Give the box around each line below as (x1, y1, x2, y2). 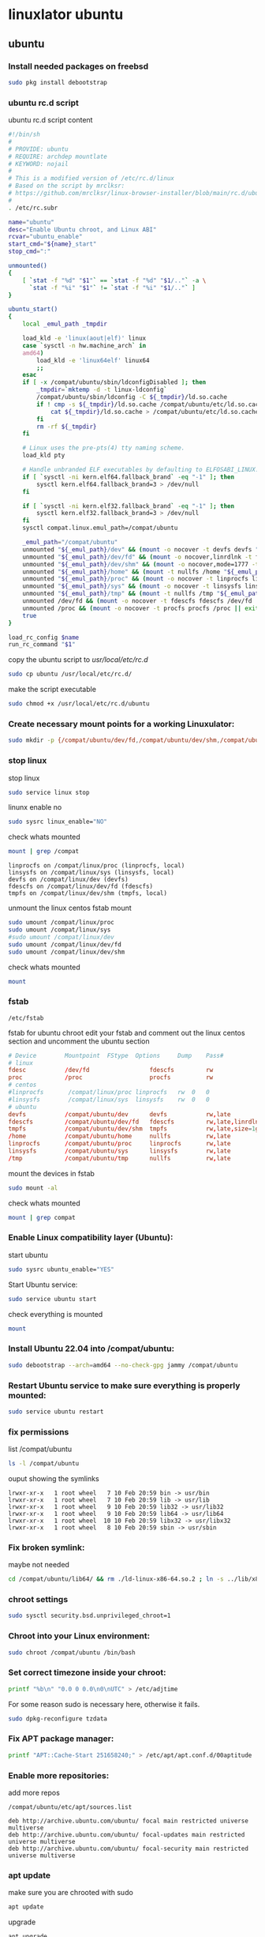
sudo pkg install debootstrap (8, 78, 108, 86)
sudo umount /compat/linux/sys (8, 926, 111, 934)
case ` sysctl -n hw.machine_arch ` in (22, 341, 147, 349)
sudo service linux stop (8, 788, 90, 796)
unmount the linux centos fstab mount (8, 903, 132, 913)
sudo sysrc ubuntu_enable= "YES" (8, 1266, 114, 1273)
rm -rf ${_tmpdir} (36, 423, 97, 431)
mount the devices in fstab (8, 1168, 95, 1178)
